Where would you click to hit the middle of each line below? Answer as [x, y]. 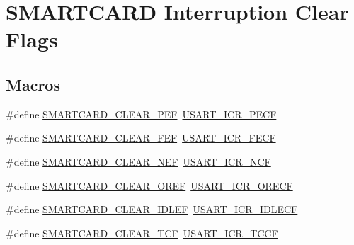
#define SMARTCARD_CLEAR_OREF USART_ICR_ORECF [149, 185]
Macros [33, 84]
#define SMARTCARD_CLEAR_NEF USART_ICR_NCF [138, 161]
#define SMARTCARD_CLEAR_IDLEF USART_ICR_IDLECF [152, 209]
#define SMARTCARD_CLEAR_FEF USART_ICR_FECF [141, 138]
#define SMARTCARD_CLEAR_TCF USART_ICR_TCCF [142, 233]
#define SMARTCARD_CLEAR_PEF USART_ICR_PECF [141, 114]
